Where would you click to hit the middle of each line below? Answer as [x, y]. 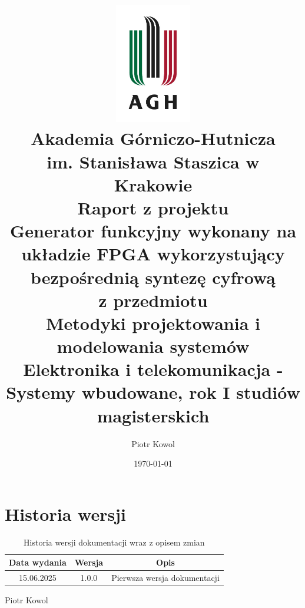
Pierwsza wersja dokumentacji [165, 578]
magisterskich [153, 415]
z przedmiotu [153, 300]
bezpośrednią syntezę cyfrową [153, 277]
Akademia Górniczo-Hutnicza [153, 138]
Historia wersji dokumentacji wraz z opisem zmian [114, 542]
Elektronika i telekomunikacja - [153, 369]
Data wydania [38, 562]
